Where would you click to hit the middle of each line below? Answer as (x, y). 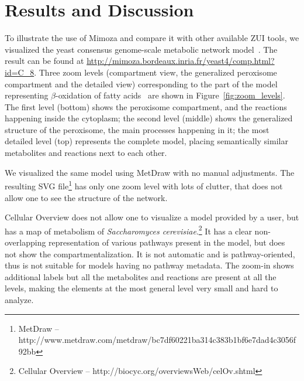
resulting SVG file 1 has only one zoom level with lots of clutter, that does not (144, 185)
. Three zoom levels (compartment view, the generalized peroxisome (156, 72)
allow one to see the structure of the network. (86, 197)
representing (27, 95)
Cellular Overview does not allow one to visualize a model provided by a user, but (152, 217)
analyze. (19, 299)
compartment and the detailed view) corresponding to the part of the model (141, 84)
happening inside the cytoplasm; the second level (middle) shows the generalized (149, 118)
